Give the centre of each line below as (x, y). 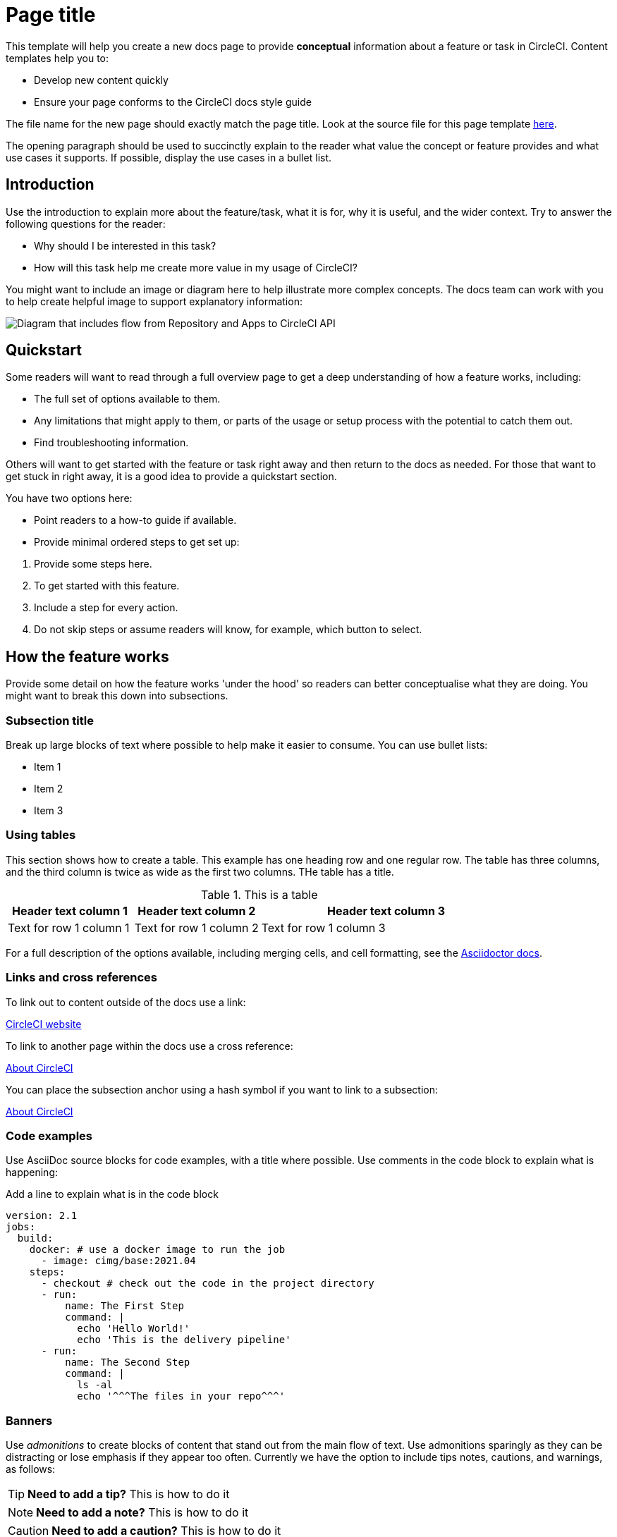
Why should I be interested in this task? (125, 245)
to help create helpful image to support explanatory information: (154, 301)
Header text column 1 (70, 911)
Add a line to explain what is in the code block (112, 1194)
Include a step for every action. (106, 608)
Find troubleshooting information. (111, 443)
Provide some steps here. (93, 564)
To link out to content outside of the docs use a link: (126, 1002)
